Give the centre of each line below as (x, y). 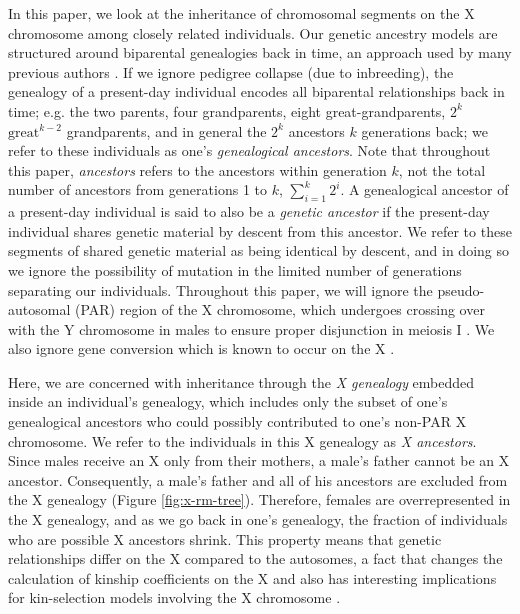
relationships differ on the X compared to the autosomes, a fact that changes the (255, 558)
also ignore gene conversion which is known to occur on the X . (201, 348)
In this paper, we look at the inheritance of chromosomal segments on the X (241, 13)
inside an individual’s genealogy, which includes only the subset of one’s (228, 401)
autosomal (39, 309)
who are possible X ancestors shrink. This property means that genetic (225, 538)
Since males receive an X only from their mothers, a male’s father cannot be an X (259, 460)
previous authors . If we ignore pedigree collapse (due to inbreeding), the (231, 71)
